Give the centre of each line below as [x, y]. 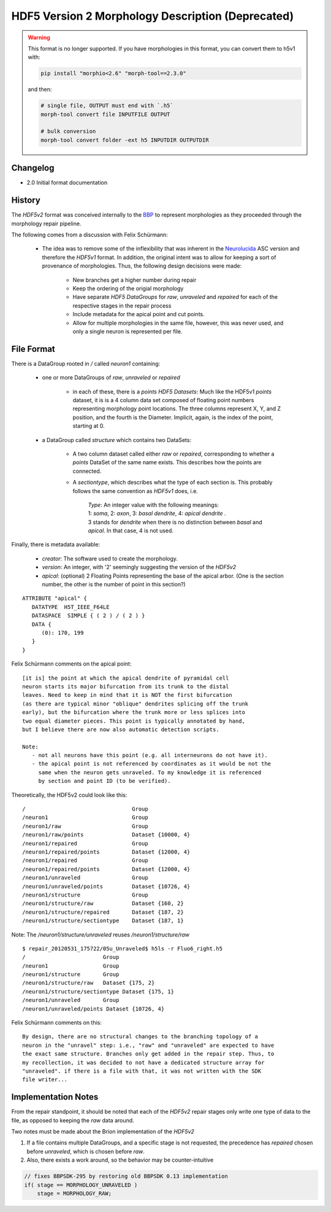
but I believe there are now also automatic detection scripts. [121, 729]
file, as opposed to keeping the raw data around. [73, 1120]
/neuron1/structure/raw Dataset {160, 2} [103, 903]
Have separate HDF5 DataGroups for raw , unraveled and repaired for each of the [175, 297]
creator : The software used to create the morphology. [110, 558]
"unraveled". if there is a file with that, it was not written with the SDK [142, 1071]
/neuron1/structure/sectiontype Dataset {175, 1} [98, 991]
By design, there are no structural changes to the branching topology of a [140, 1037]
